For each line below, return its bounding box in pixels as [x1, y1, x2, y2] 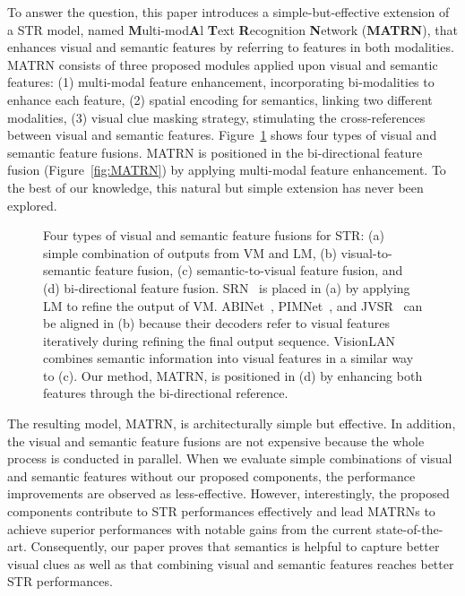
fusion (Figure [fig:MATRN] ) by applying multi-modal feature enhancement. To [7, 160, 446, 179]
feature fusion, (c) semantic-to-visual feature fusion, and [95, 261, 403, 280]
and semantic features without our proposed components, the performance [7, 466, 416, 485]
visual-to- [340, 243, 392, 262]
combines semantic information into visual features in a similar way [43, 349, 414, 367]
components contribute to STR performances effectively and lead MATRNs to [7, 502, 435, 521]
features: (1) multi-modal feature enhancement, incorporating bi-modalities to [7, 73, 435, 91]
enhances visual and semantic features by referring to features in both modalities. [7, 38, 454, 56]
